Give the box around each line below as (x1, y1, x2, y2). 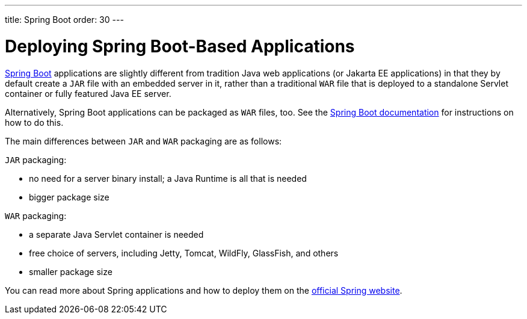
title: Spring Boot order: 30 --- (5, 14, 124, 25)
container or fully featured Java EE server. (5, 88, 171, 99)
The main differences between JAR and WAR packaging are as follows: (5, 135, 282, 146)
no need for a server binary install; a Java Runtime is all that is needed (29, 173, 307, 184)
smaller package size (29, 266, 112, 277)
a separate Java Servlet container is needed (29, 229, 204, 240)
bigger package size (29, 191, 109, 202)
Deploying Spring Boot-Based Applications (5, 36, 355, 57)
